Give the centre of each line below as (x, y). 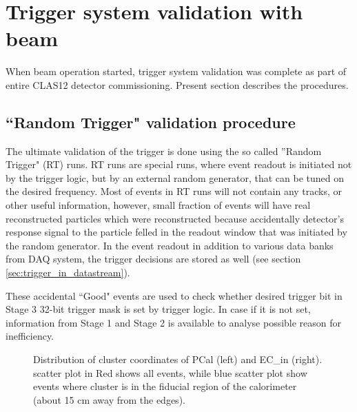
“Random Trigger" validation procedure (151, 122)
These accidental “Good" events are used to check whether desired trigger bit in (174, 295)
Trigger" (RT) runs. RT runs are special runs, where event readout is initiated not (179, 164)
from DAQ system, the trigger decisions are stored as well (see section (153, 259)
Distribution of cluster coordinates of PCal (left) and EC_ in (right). (178, 359)
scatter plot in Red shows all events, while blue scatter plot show (170, 372)
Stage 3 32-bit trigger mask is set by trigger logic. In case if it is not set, (158, 309)
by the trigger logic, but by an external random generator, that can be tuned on (175, 177)
